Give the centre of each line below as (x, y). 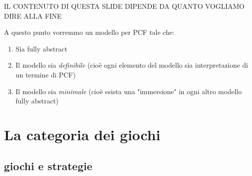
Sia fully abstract (41, 48)
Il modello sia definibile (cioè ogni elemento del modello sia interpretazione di (132, 65)
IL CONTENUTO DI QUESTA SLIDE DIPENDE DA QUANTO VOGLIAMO (124, 6)
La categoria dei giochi (82, 134)
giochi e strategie (48, 165)
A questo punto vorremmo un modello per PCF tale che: (89, 32)
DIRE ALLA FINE (33, 15)
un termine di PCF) (45, 74)
